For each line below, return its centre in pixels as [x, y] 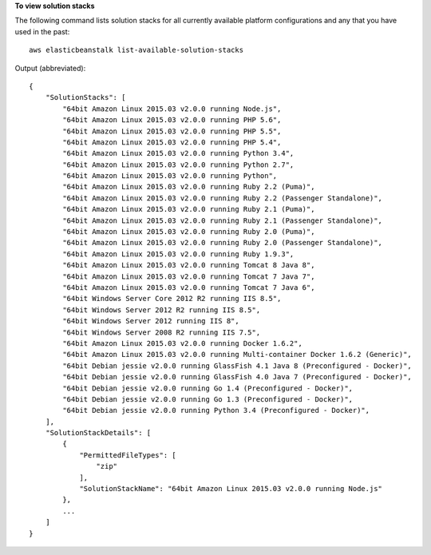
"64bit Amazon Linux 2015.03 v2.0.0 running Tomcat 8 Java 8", [189, 265]
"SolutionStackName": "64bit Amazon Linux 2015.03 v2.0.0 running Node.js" [231, 489]
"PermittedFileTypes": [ [128, 455]
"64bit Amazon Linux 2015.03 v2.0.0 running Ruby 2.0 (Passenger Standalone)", [223, 243]
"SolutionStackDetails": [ [98, 433]
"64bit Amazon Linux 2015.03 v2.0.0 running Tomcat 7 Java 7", [189, 276]
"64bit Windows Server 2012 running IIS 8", [151, 321]
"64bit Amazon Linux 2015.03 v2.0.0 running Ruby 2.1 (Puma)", [189, 209]
